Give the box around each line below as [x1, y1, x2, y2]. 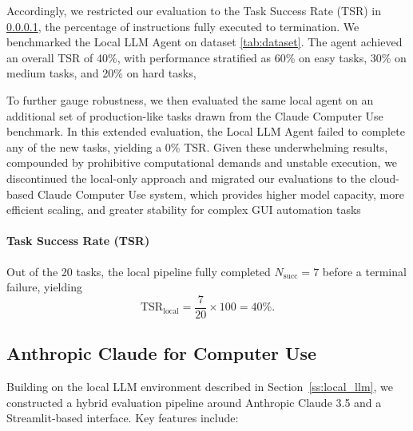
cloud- [369, 169, 399, 186]
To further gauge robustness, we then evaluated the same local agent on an [6, 91, 374, 108]
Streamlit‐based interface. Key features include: [6, 409, 239, 426]
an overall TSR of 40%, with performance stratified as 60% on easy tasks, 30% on [6, 49, 407, 65]
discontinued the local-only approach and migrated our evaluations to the [6, 169, 366, 186]
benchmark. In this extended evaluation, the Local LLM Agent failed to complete [6, 123, 405, 140]
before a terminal [322, 263, 407, 279]
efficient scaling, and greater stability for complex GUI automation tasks [6, 201, 361, 218]
